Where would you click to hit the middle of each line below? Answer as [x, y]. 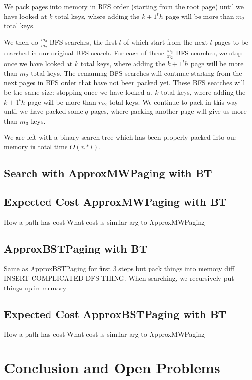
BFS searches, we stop [209, 53]
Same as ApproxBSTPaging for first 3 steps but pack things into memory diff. [120, 268]
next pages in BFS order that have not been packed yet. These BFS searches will [125, 82]
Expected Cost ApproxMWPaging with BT [115, 201]
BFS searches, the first [83, 42]
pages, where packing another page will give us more [168, 111]
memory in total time [36, 146]
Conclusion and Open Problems [112, 368]
